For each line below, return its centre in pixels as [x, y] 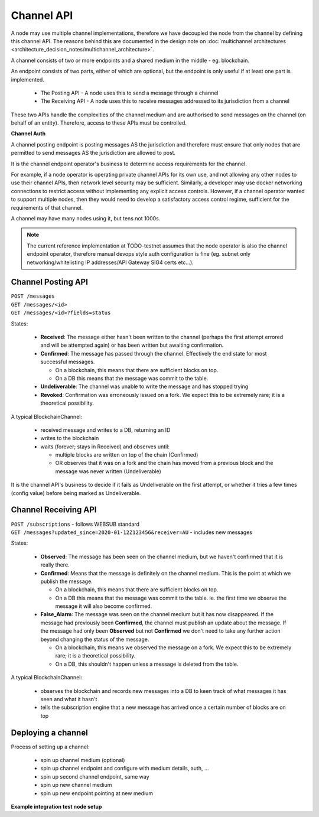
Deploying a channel [49, 733]
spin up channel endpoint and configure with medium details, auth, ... [125, 769]
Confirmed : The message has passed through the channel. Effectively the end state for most [154, 353]
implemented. [27, 79]
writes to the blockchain [70, 438]
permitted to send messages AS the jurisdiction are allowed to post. [93, 153]
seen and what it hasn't [69, 699]
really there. [55, 565]
